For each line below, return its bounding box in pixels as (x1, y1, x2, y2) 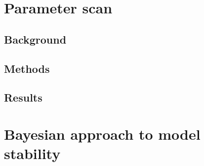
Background (4, 31, 67, 47)
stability (4, 143, 61, 164)
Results (4, 90, 42, 105)
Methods (4, 60, 50, 76)
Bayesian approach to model (4, 123, 201, 144)
